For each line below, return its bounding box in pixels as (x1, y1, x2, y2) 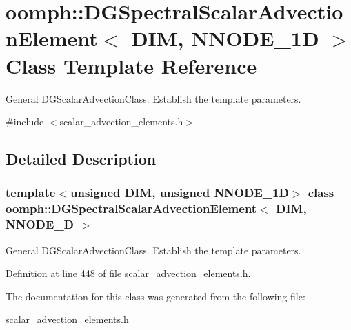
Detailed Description (6, 148, 157, 169)
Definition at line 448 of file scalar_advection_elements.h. (6, 266, 251, 280)
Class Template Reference (6, 51, 257, 79)
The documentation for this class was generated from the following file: (6, 289, 305, 303)
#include (6, 114, 44, 129)
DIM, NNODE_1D (130, 24, 319, 52)
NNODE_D (6, 216, 74, 233)
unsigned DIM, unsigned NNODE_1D (70, 184, 289, 201)
